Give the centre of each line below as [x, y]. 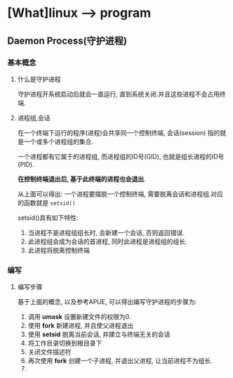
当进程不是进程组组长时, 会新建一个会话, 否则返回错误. [106, 232]
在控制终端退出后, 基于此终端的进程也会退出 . [81, 179]
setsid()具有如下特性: [48, 218]
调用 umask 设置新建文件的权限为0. [79, 317]
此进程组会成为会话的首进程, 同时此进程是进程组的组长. [107, 241]
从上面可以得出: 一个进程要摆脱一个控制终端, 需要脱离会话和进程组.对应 [120, 194]
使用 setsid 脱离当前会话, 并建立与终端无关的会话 [99, 334]
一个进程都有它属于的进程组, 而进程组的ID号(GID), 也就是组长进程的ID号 [121, 156]
